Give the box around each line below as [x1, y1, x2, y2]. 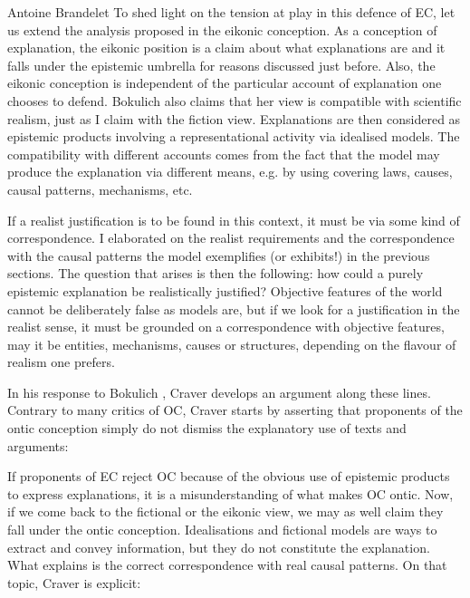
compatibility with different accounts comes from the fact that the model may [7, 144, 440, 163]
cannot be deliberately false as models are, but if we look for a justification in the [7, 299, 460, 318]
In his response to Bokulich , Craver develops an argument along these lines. [7, 382, 431, 401]
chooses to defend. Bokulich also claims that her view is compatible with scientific [7, 91, 462, 110]
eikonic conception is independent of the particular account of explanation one [7, 73, 442, 92]
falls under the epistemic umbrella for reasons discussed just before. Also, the [7, 55, 436, 74]
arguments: [7, 436, 69, 455]
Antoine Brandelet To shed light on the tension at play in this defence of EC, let [7, 3, 456, 21]
